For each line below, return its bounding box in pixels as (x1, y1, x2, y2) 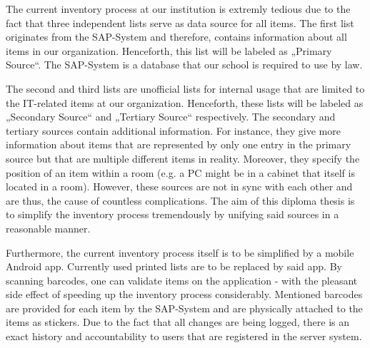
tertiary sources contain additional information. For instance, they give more (6, 123, 341, 138)
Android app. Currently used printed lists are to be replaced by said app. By (6, 259, 342, 274)
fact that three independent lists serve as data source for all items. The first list (6, 15, 354, 30)
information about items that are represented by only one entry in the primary (6, 137, 351, 152)
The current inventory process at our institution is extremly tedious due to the (6, 1, 351, 16)
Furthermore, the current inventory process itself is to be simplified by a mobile (6, 245, 354, 260)
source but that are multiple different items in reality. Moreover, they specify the (6, 150, 360, 165)
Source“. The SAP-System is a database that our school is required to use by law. (6, 57, 363, 72)
